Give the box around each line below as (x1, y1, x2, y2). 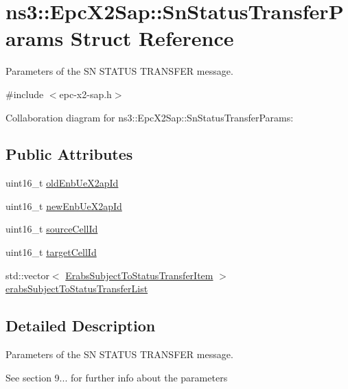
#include (5, 86, 44, 101)
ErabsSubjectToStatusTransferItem (65, 268, 213, 282)
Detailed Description (5, 315, 156, 336)
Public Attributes (5, 143, 133, 165)
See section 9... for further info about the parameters (5, 370, 228, 384)
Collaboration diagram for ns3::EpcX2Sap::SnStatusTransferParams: (5, 110, 294, 124)
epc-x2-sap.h (59, 86, 112, 101)
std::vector (5, 268, 49, 282)
